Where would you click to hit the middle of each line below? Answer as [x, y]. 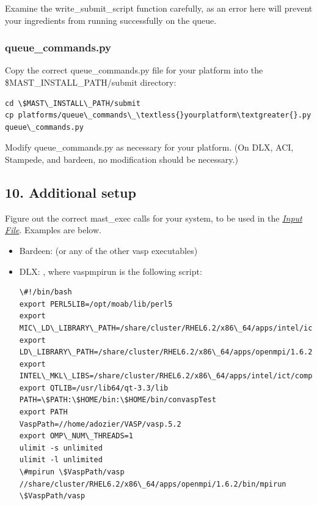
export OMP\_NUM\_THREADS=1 [76, 436]
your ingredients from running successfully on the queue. [111, 20]
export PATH [43, 412]
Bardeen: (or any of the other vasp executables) [108, 250]
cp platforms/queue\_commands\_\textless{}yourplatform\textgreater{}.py [158, 115]
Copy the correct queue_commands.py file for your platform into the [134, 70]
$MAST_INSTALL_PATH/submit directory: [91, 82]
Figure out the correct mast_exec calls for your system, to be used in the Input [154, 218]
